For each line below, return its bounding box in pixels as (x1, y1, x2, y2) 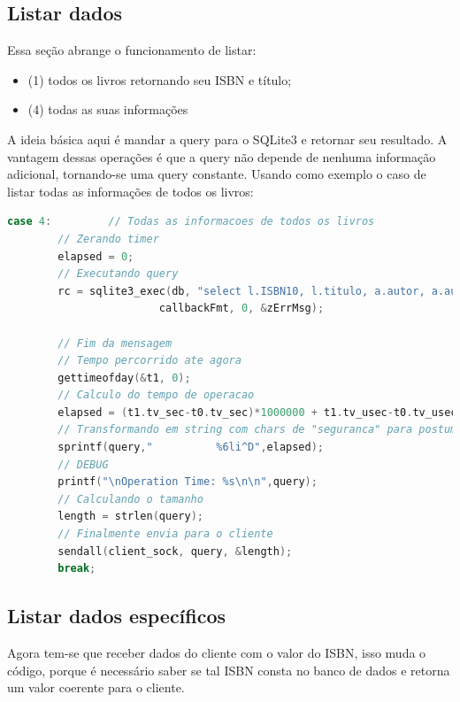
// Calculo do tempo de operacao (57, 389, 255, 402)
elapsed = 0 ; (57, 250, 134, 263)
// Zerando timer (57, 232, 159, 245)
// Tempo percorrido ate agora (57, 354, 241, 367)
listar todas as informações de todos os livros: (7, 181, 254, 200)
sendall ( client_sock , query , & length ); (57, 544, 293, 558)
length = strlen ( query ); (57, 510, 203, 523)
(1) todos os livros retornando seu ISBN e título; (27, 70, 292, 89)
